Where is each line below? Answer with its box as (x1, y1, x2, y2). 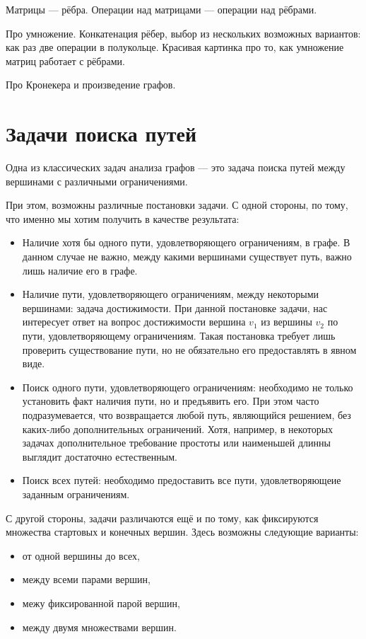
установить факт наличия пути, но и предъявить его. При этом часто (22, 393, 319, 408)
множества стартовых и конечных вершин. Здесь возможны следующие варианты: (6, 524, 359, 539)
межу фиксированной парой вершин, (22, 595, 180, 610)
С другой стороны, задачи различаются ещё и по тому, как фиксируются (6, 510, 319, 525)
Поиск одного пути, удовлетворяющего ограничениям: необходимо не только (22, 379, 353, 394)
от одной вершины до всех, (22, 548, 140, 563)
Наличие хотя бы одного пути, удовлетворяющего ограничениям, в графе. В (22, 235, 350, 250)
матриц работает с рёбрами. (6, 53, 125, 68)
